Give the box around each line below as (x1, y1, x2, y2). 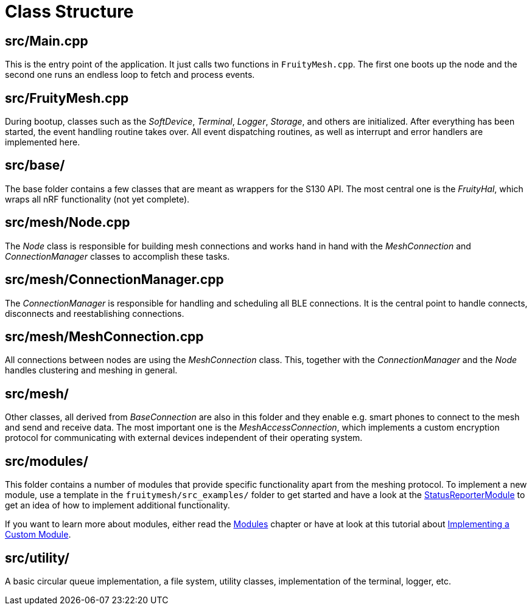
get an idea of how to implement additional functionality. (5, 500, 230, 511)
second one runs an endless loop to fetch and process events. (5, 69, 255, 80)
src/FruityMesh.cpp (5, 90, 129, 106)
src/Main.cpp (5, 33, 88, 49)
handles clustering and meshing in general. (5, 365, 178, 376)
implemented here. (5, 137, 80, 148)
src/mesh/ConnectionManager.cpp (5, 272, 224, 288)
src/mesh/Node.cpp (5, 215, 130, 230)
